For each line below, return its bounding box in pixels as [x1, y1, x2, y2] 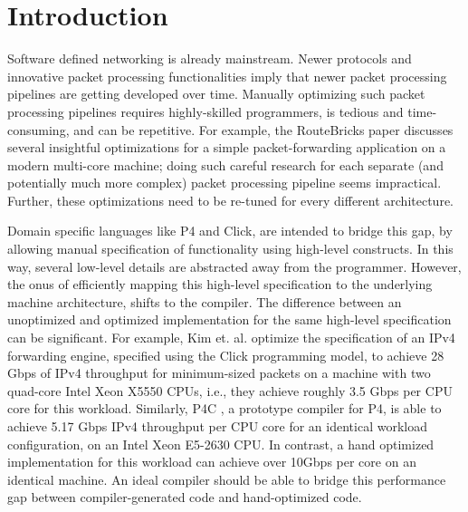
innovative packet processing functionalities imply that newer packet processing [7, 66, 447, 85]
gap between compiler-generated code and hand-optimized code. [7, 488, 362, 507]
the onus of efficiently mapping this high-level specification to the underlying [7, 275, 433, 294]
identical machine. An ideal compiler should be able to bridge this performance [7, 469, 446, 488]
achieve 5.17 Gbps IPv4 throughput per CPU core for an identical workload [7, 417, 427, 435]
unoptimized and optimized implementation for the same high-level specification [7, 310, 452, 329]
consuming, [7, 120, 70, 139]
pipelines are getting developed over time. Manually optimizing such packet [7, 84, 425, 103]
